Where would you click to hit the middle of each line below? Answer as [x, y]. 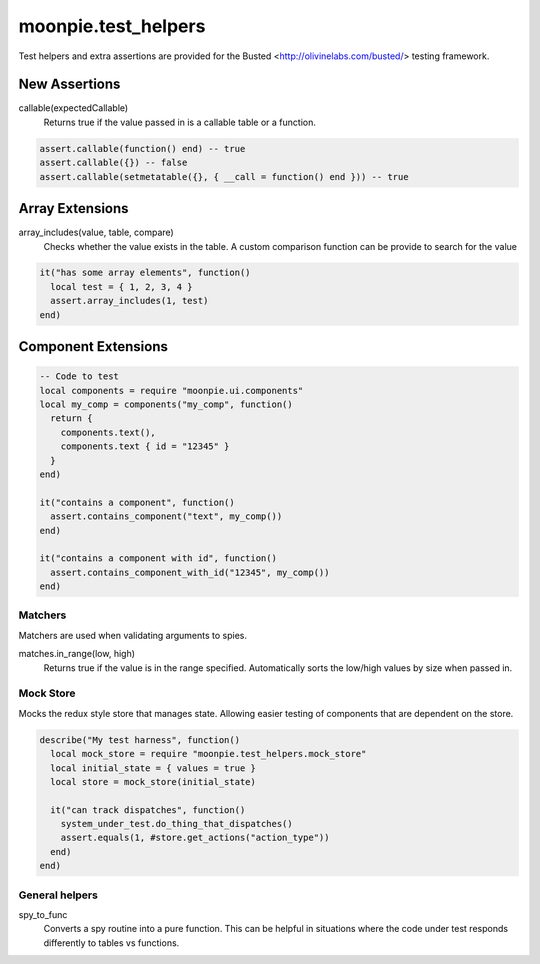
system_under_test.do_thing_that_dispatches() [177, 824]
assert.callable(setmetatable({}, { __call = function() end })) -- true [224, 176]
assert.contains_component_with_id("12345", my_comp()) [190, 572]
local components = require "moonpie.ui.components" [171, 390]
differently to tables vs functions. [111, 942]
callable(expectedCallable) [73, 108]
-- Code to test [79, 376]
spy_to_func [43, 914]
